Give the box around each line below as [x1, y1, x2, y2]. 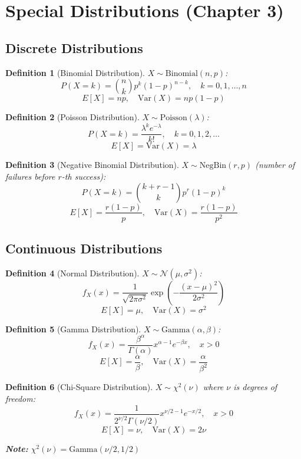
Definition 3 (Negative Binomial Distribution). [5, 158, 179, 171]
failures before [5, 170, 55, 182]
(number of [255, 158, 295, 171]
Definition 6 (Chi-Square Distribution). [5, 381, 153, 393]
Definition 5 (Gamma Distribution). [5, 322, 141, 335]
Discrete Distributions [5, 38, 143, 57]
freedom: [5, 392, 36, 405]
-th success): [61, 170, 106, 182]
